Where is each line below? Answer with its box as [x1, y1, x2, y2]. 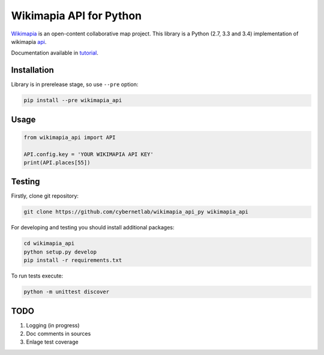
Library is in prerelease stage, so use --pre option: [11, 81, 139, 88]
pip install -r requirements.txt [23, 257, 122, 264]
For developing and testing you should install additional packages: [11, 224, 175, 231]
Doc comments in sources [26, 330, 91, 338]
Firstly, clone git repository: [11, 192, 79, 199]
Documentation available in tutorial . [11, 49, 98, 56]
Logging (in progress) [26, 321, 80, 329]
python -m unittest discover [23, 288, 110, 296]
